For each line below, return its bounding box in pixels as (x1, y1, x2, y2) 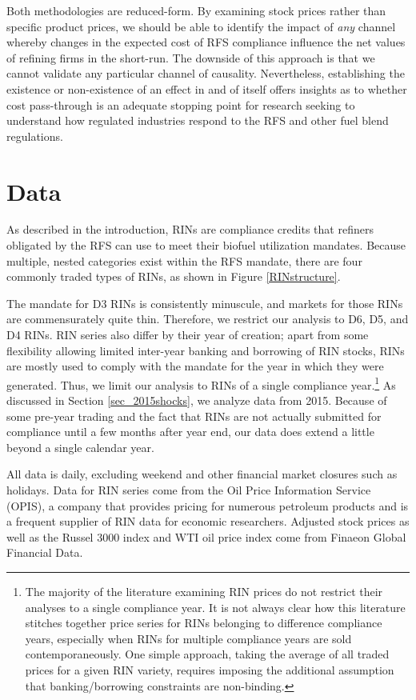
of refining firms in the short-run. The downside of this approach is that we (6, 49, 375, 66)
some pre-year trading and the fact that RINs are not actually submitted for (6, 407, 382, 424)
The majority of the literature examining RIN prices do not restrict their (25, 583, 383, 599)
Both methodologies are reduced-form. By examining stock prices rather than (6, 2, 386, 18)
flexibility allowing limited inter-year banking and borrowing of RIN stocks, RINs (6, 342, 405, 358)
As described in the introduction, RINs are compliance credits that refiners (6, 221, 374, 238)
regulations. (6, 127, 63, 144)
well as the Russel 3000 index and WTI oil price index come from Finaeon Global (6, 528, 406, 545)
